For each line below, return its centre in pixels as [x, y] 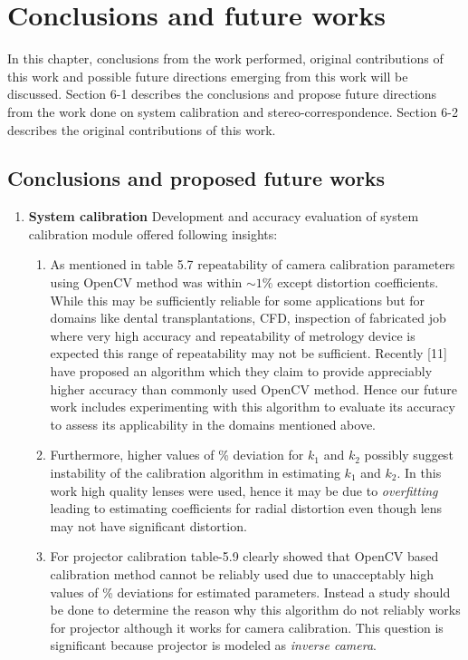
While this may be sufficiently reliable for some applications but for [238, 300]
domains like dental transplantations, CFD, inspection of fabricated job [248, 318]
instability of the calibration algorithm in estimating [195, 473]
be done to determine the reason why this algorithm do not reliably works [255, 610]
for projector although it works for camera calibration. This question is [247, 627]
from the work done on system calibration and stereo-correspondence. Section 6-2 [233, 111]
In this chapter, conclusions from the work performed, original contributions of [225, 58]
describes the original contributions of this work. [142, 129]
